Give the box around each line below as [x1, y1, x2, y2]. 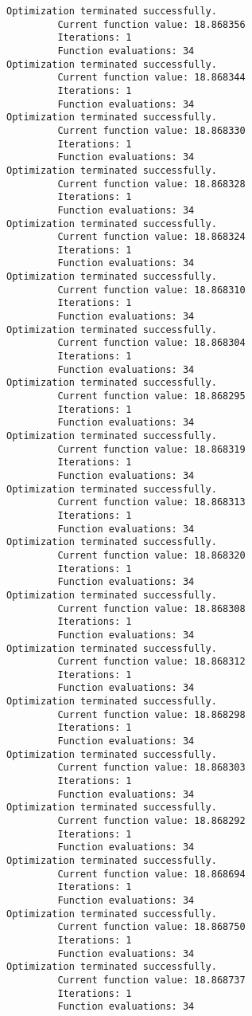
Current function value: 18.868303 [57, 762, 246, 774]
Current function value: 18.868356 [57, 18, 246, 30]
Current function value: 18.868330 [57, 124, 246, 136]
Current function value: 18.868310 [57, 284, 246, 296]
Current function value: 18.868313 [57, 496, 246, 508]
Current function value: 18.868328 [57, 178, 246, 190]
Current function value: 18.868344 [57, 72, 246, 84]
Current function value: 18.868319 [57, 443, 246, 455]
